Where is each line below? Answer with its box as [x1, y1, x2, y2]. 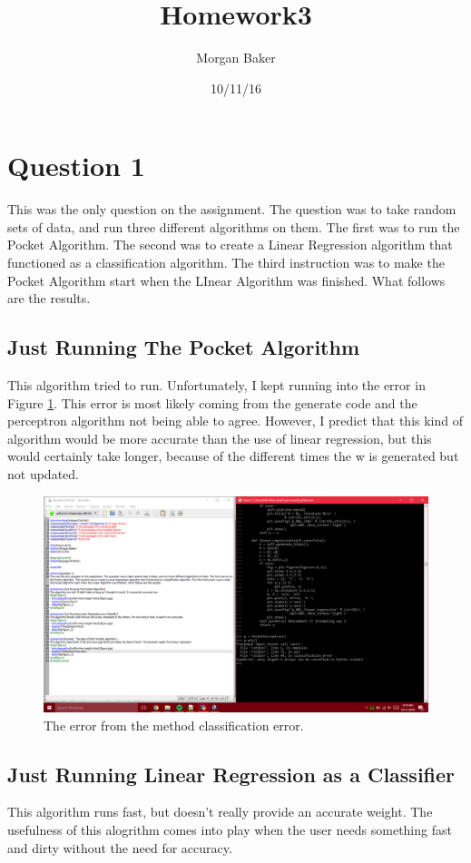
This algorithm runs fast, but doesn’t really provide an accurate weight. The [7, 802, 433, 821]
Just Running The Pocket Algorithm [7, 333, 360, 361]
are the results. [7, 289, 91, 308]
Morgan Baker [196, 48, 276, 67]
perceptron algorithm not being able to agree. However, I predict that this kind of [7, 411, 463, 430]
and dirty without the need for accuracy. [7, 838, 232, 857]
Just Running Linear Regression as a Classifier [7, 760, 456, 788]
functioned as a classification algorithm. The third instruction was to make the [7, 253, 445, 272]
